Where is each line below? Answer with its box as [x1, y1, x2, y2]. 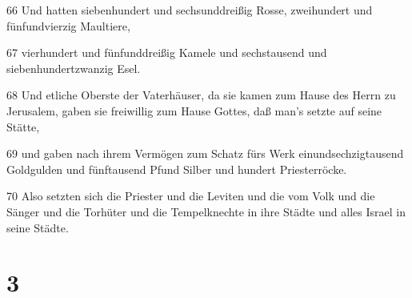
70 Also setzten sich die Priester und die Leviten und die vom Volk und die [6, 187, 375, 204]
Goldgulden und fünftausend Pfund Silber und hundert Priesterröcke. [6, 160, 347, 177]
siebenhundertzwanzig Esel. [6, 59, 141, 76]
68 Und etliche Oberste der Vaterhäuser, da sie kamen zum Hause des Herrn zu [6, 87, 396, 103]
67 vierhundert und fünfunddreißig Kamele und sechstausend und [6, 44, 327, 61]
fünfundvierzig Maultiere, [6, 17, 130, 34]
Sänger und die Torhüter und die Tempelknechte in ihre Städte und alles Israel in [6, 203, 406, 219]
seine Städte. [6, 219, 69, 236]
